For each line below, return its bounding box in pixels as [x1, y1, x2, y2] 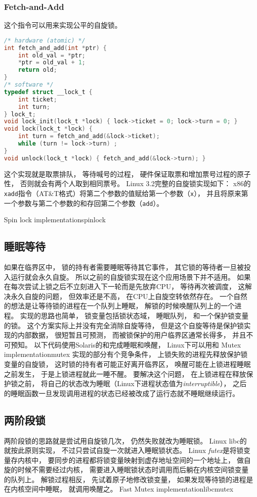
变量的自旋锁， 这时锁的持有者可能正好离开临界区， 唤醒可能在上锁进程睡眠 [4, 358, 251, 369]
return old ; [18, 66, 57, 74]
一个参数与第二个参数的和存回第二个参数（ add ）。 [4, 198, 164, 208]
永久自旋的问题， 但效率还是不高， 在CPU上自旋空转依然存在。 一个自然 [10, 291, 248, 301]
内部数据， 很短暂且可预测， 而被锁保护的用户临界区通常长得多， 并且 [17, 330, 246, 340]
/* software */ [4, 81, 54, 89]
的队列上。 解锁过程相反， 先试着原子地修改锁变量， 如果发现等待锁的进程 [4, 474, 246, 484]
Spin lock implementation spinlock [4, 214, 106, 225]
